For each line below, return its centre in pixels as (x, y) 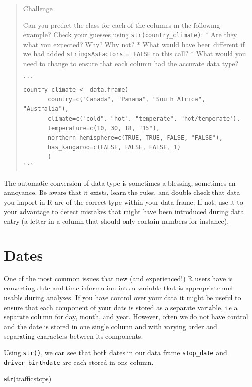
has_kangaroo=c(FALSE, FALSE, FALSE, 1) (114, 147)
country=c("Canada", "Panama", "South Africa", (126, 99)
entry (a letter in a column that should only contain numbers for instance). (116, 221)
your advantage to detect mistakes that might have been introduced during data (124, 211)
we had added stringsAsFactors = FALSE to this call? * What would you (135, 54)
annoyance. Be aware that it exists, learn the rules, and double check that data (122, 192)
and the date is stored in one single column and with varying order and (111, 326)
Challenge (38, 8)
